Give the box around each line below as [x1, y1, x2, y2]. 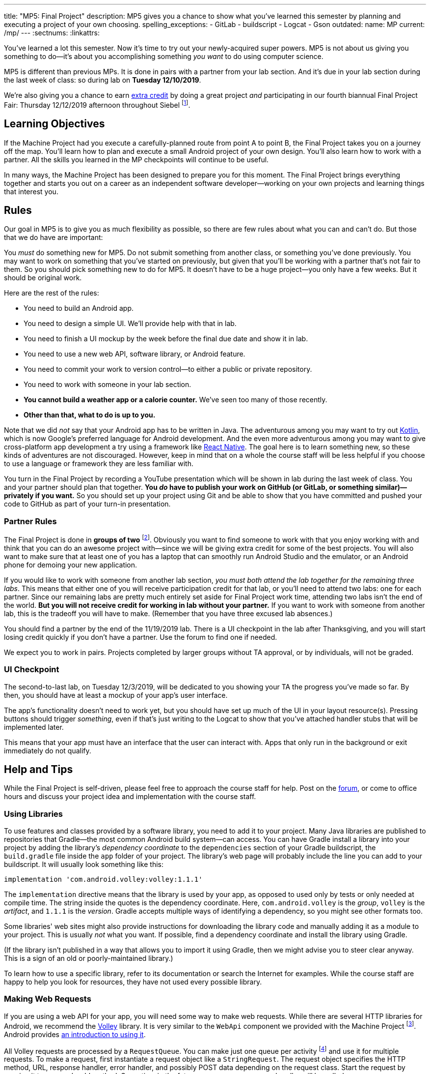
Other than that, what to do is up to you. [24, 411, 156, 419]
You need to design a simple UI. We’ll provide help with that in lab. [24, 319, 237, 328]
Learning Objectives [4, 118, 105, 130]
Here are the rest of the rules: [4, 289, 99, 298]
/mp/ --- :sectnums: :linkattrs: [4, 29, 100, 37]
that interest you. [4, 187, 58, 196]
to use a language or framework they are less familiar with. [4, 459, 193, 468]
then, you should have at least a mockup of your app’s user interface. [4, 690, 228, 699]
